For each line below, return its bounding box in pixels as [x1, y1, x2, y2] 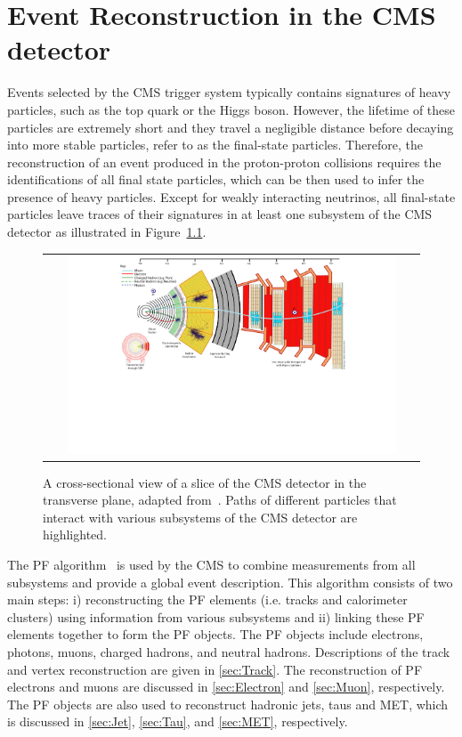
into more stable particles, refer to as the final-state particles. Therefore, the [7, 135, 423, 154]
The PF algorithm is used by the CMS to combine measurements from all [7, 555, 416, 574]
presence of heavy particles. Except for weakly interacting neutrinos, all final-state [7, 187, 456, 206]
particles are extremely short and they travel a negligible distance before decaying [7, 117, 454, 136]
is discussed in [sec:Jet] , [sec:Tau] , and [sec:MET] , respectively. [7, 712, 348, 731]
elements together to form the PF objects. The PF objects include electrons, [7, 625, 424, 644]
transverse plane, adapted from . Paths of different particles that [43, 490, 397, 509]
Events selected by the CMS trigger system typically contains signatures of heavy [7, 83, 451, 101]
